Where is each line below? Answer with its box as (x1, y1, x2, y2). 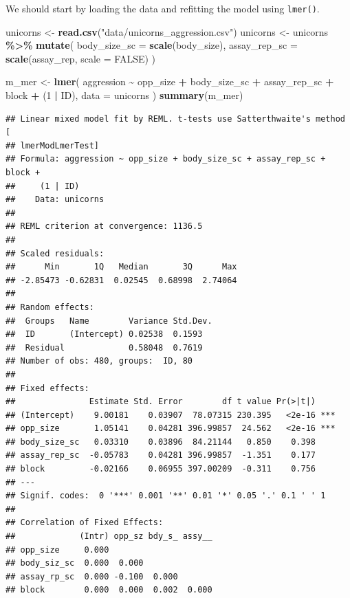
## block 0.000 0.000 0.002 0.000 (6, 585, 212, 595)
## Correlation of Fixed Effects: (6, 518, 164, 528)
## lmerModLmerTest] (6, 140, 100, 151)
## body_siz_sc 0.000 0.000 (6, 558, 144, 568)
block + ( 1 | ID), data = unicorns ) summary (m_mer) (6, 88, 243, 102)
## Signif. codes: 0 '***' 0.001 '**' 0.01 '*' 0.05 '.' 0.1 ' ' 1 (6, 491, 326, 501)
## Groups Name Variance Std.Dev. (6, 315, 212, 326)
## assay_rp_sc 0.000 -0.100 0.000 (6, 571, 178, 582)
